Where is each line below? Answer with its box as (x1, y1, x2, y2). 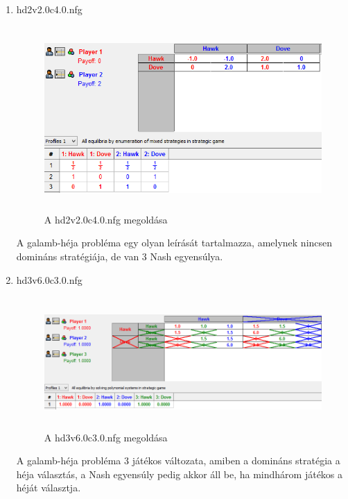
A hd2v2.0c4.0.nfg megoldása (44, 212, 168, 226)
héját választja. (16, 480, 81, 495)
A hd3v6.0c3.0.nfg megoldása (44, 430, 168, 444)
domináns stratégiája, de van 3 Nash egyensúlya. (16, 248, 223, 263)
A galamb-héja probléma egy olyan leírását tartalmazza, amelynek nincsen (16, 235, 333, 250)
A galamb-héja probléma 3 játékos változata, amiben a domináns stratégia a (16, 453, 340, 468)
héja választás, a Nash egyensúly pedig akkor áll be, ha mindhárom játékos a (16, 466, 343, 481)
